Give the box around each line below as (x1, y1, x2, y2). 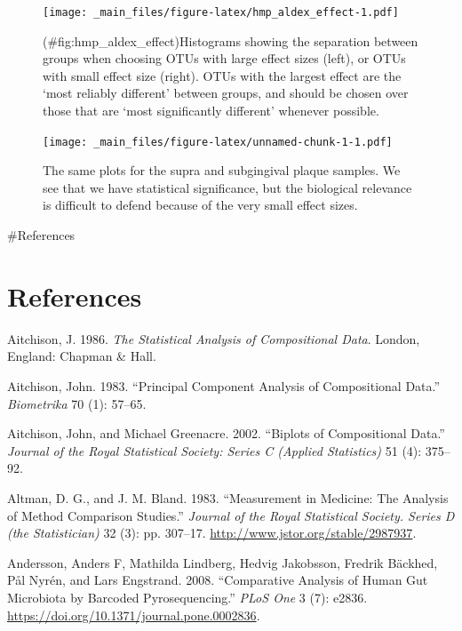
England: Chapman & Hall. (7, 347, 156, 365)
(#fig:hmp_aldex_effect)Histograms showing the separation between (43, 31, 418, 50)
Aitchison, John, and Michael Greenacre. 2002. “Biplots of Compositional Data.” (7, 424, 445, 443)
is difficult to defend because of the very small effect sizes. (43, 196, 358, 214)
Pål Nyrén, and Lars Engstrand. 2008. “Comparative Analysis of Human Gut (7, 571, 428, 589)
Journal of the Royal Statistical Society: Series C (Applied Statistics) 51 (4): (7, 441, 422, 459)
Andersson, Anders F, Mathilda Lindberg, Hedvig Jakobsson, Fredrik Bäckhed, (7, 553, 438, 571)
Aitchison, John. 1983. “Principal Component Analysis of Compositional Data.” (7, 376, 441, 395)
